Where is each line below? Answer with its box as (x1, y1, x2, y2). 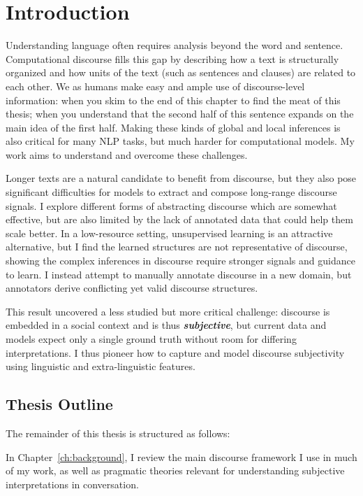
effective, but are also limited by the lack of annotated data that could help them (6, 212, 353, 227)
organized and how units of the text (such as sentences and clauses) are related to (6, 65, 356, 80)
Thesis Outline (6, 393, 113, 415)
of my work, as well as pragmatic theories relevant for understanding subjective (6, 463, 345, 478)
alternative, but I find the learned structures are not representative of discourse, (6, 239, 348, 254)
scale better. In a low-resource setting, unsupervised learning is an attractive (6, 225, 333, 240)
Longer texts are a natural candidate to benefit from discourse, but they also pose (6, 171, 357, 185)
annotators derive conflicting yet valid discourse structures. (6, 281, 258, 295)
